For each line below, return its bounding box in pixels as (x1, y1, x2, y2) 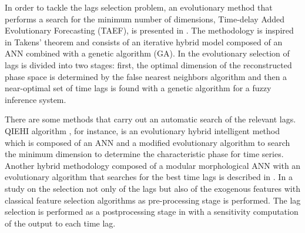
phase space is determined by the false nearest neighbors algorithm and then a (5, 70, 287, 82)
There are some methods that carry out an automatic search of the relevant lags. (5, 113, 296, 125)
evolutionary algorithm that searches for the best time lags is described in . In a (5, 171, 293, 183)
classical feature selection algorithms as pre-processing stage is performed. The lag (5, 194, 301, 206)
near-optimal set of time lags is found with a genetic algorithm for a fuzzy (5, 82, 272, 94)
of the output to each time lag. (5, 217, 116, 229)
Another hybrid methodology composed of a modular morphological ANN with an (5, 159, 301, 171)
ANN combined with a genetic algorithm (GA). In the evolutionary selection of (5, 47, 290, 59)
